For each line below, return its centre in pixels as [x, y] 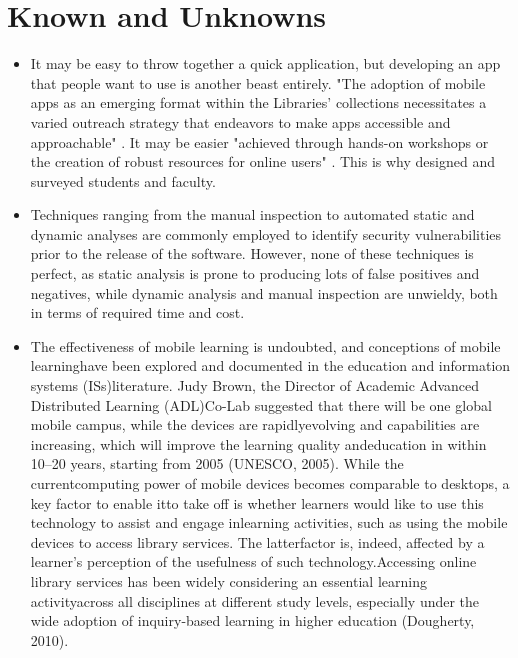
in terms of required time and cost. [137, 312]
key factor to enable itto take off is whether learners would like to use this [257, 502]
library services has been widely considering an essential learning [228, 580]
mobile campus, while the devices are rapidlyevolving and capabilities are [255, 424]
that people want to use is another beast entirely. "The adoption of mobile [258, 82]
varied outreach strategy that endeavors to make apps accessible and [240, 121]
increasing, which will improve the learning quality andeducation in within [258, 443]
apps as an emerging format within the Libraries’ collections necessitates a [258, 102]
